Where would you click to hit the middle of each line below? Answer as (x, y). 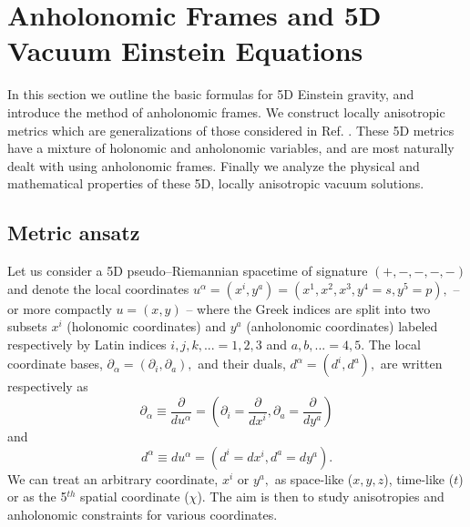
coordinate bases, (55, 364)
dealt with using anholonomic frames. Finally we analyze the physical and (214, 165)
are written (411, 364)
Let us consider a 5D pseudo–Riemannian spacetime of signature (188, 271)
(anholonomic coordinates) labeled (342, 326)
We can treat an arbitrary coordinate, (113, 478)
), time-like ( (419, 478)
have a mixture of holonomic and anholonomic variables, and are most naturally (231, 148)
